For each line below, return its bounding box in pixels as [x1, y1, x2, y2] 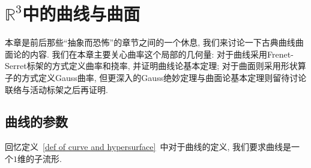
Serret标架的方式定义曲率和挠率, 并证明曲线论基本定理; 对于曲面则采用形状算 [5, 59, 306, 72]
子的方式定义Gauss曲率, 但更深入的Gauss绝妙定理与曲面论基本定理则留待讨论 [5, 71, 307, 83]
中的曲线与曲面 [22, 1, 140, 26]
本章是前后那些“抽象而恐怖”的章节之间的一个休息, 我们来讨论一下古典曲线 [5, 36, 295, 49]
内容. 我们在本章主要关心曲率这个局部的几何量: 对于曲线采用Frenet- [29, 47, 294, 60]
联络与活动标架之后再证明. [5, 83, 108, 95]
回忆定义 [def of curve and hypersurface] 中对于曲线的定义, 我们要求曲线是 [5, 140, 292, 153]
